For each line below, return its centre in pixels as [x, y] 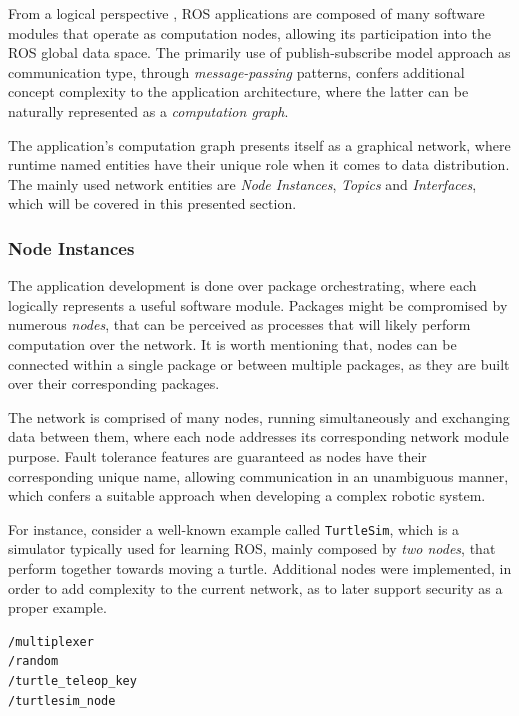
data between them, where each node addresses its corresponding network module [258, 436]
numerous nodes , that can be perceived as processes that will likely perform [239, 324]
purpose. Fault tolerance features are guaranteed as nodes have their [217, 455]
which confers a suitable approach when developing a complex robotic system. [247, 495]
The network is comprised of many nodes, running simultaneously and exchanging [259, 416]
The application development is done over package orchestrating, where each [242, 285]
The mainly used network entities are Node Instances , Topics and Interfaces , [242, 183]
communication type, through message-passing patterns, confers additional [236, 71]
